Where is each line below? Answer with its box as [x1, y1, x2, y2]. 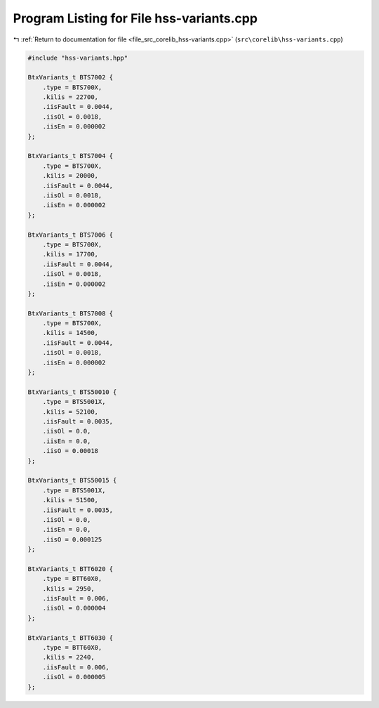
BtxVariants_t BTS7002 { [27, 74, 114, 81]
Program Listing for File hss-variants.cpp [13, 11, 258, 26]
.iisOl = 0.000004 [42, 604, 106, 612]
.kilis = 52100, [42, 407, 98, 416]
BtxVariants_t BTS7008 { [27, 309, 114, 317]
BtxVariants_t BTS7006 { [27, 230, 114, 239]
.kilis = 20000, [42, 172, 98, 180]
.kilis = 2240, [42, 653, 95, 662]
